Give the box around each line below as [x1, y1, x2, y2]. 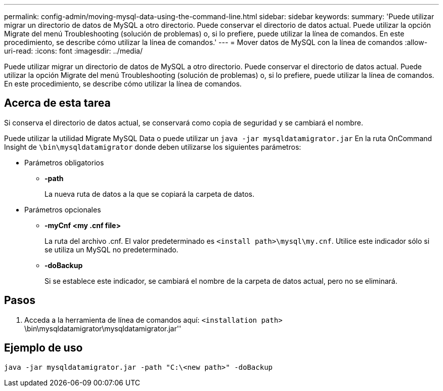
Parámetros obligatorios [24, 158, 104, 167]
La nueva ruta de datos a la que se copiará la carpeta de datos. [45, 189, 254, 198]
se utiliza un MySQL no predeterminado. [45, 245, 179, 254]
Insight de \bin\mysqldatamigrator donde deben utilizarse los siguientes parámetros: [4, 142, 301, 151]
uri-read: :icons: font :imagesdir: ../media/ [4, 47, 143, 55]
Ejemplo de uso [4, 341, 83, 355]
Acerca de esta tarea [4, 97, 111, 110]
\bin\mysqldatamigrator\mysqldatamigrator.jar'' [24, 324, 182, 333]
